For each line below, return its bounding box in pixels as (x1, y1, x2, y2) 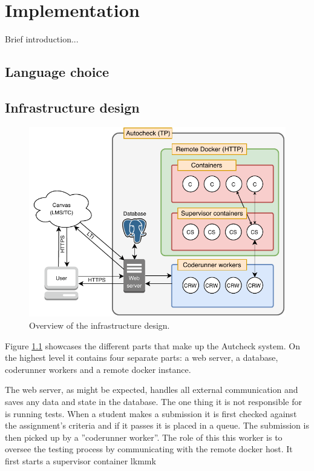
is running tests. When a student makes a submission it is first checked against (5, 407, 297, 420)
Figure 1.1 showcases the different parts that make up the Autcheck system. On (5, 339, 301, 352)
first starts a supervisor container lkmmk (5, 454, 156, 467)
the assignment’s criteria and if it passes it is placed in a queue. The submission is (5, 419, 309, 432)
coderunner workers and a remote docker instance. (5, 363, 191, 375)
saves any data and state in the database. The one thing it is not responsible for (5, 395, 302, 407)
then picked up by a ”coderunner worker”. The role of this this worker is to (5, 430, 283, 443)
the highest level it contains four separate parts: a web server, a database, (5, 351, 278, 364)
